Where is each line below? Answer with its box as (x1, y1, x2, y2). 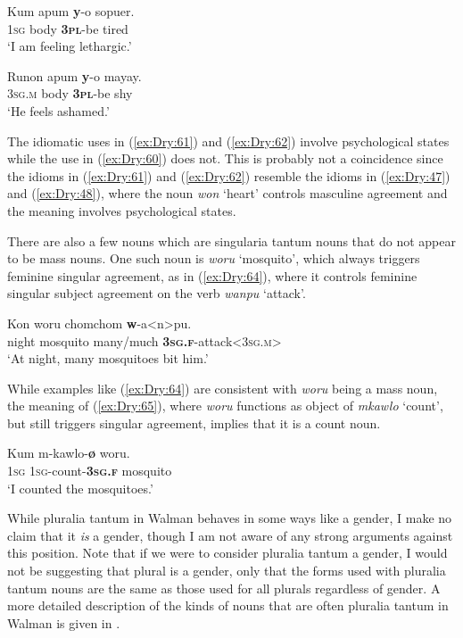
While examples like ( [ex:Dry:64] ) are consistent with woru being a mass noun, (7, 378, 438, 397)
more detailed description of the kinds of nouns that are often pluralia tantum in (7, 596, 449, 615)
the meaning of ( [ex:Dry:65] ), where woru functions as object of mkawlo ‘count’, (7, 396, 443, 415)
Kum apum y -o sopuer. (7, 2, 135, 20)
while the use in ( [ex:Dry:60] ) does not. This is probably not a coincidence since (7, 149, 443, 168)
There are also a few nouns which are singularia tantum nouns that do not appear (7, 231, 456, 250)
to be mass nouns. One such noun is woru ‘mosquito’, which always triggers (7, 249, 420, 268)
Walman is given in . (7, 613, 120, 632)
